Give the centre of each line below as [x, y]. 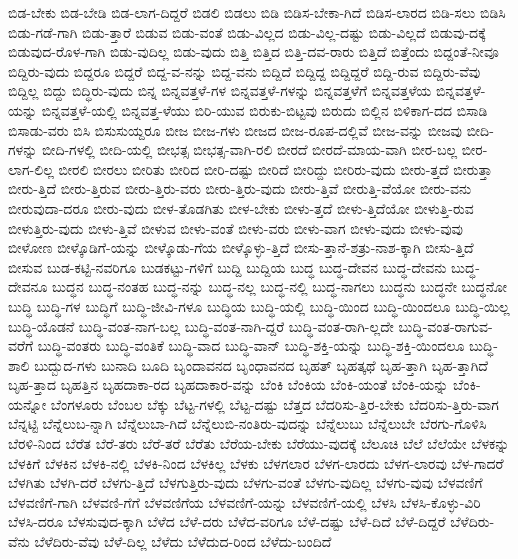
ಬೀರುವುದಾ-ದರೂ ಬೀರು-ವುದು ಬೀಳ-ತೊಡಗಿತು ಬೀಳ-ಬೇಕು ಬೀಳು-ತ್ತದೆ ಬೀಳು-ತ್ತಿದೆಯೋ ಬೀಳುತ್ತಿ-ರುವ [241, 207]
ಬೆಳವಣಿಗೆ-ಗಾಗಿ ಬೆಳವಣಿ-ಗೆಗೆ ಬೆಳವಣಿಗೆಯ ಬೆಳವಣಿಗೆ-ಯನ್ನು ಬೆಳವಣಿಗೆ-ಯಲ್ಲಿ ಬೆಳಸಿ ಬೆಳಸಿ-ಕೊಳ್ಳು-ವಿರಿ [244, 501]
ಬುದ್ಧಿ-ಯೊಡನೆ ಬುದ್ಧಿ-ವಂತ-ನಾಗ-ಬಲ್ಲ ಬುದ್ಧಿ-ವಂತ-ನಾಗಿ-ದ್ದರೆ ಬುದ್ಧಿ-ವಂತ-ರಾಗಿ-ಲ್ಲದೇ [201, 325]
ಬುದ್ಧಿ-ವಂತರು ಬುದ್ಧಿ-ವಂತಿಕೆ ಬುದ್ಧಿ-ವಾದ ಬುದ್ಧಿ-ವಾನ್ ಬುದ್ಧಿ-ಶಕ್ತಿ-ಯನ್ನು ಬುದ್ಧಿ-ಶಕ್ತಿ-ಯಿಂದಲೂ [251, 345]
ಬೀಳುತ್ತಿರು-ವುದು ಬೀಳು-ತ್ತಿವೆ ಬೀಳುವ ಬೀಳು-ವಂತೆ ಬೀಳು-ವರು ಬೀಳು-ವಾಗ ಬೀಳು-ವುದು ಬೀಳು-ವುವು [235, 227]
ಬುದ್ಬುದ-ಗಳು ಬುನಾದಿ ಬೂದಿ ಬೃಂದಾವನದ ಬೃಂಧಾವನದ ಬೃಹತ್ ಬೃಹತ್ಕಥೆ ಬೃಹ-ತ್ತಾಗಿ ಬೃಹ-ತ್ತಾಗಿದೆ [261, 364]
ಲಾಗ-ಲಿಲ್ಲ [31, 168]
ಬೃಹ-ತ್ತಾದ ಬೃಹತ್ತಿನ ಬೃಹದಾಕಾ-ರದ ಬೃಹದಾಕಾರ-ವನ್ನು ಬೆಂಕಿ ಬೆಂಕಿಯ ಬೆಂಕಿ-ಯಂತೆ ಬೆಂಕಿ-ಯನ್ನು [228, 384]
